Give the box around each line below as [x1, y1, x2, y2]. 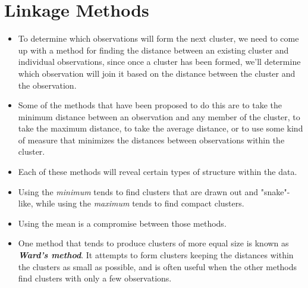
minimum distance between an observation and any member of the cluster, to [18, 110, 300, 123]
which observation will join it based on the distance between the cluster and [18, 67, 296, 79]
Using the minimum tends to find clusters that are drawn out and [18, 185, 259, 198]
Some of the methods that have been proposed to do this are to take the [18, 99, 282, 111]
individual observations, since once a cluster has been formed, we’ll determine [18, 55, 301, 68]
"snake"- [260, 185, 290, 198]
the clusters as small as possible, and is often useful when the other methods [18, 260, 297, 273]
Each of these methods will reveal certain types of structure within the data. [18, 165, 297, 178]
